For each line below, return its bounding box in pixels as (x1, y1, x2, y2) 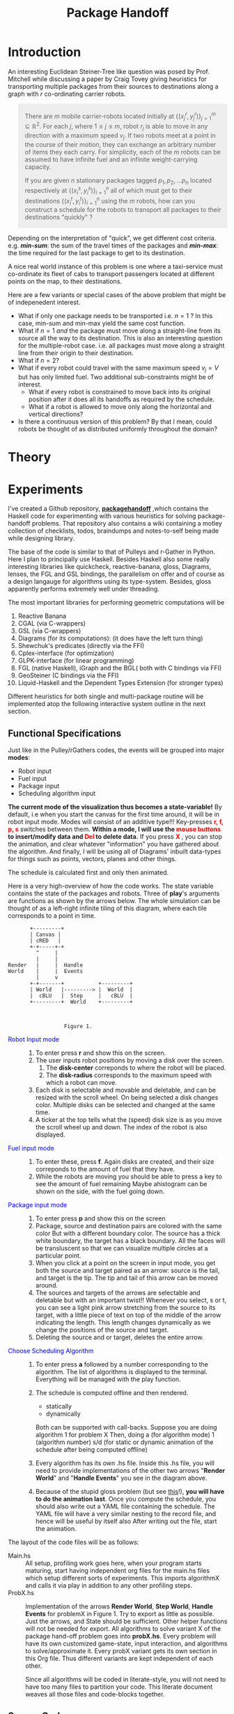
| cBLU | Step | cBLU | (29, 993, 133, 1000)
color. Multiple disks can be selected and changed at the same (35, 1101, 215, 1109)
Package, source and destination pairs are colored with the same (35, 1222, 222, 1230)
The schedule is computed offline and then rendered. (35, 1389, 189, 1397)
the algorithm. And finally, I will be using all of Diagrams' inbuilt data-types (8, 847, 221, 856)
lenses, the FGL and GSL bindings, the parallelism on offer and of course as (8, 570, 225, 578)
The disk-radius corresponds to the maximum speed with (45, 1071, 212, 1079)
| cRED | (29, 937, 61, 944)
